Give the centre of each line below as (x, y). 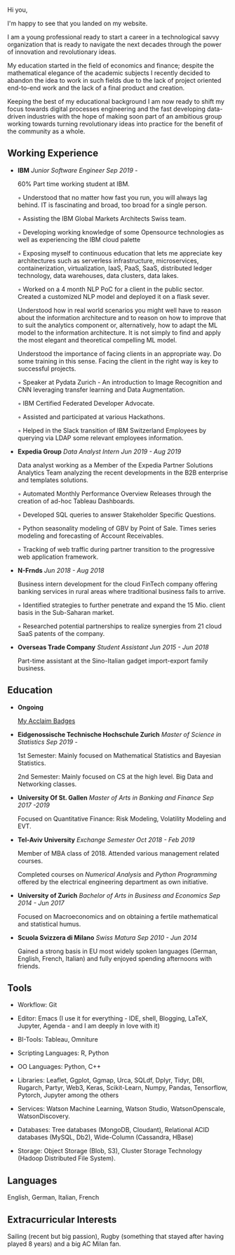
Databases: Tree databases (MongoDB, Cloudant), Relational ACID (113, 1130)
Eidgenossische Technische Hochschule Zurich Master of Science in (119, 734)
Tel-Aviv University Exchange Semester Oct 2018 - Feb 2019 (106, 839)
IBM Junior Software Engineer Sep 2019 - (78, 170)
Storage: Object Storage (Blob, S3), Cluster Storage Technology (109, 1151)
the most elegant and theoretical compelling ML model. (97, 340)
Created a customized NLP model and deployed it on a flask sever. (114, 296)
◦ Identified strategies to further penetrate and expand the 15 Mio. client (121, 605)
